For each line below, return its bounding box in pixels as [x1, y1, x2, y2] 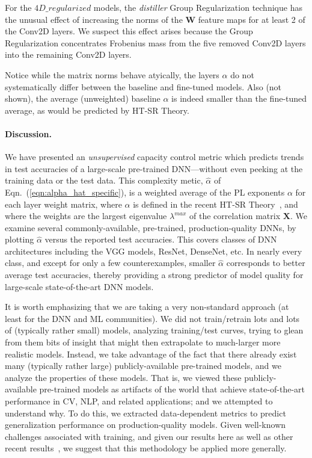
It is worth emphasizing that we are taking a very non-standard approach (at [5, 300, 289, 313]
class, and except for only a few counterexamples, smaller [5, 256, 216, 269]
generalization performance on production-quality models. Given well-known [5, 418, 286, 431]
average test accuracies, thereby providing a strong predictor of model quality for [5, 268, 304, 281]
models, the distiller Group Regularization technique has [93, 1, 302, 13]
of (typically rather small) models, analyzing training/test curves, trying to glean [5, 324, 304, 336]
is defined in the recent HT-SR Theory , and [133, 197, 298, 210]
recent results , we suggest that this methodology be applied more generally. [5, 442, 287, 454]
